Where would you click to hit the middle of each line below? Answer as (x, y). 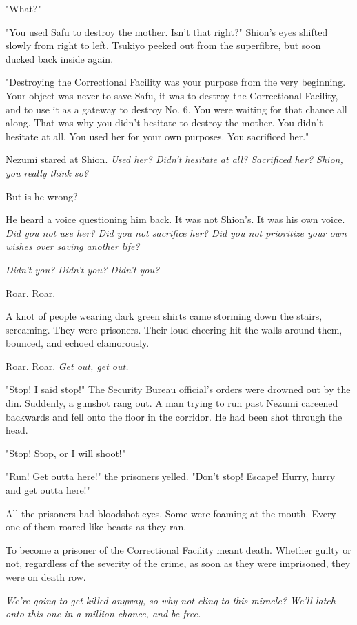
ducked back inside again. (60, 58)
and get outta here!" (48, 490)
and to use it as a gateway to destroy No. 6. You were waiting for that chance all (176, 109)
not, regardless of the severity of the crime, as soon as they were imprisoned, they (178, 563)
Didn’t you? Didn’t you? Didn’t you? (83, 269)
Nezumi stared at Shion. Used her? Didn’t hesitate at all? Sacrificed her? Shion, (174, 159)
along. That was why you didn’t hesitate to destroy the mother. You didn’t (164, 123)
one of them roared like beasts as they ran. (96, 527)
